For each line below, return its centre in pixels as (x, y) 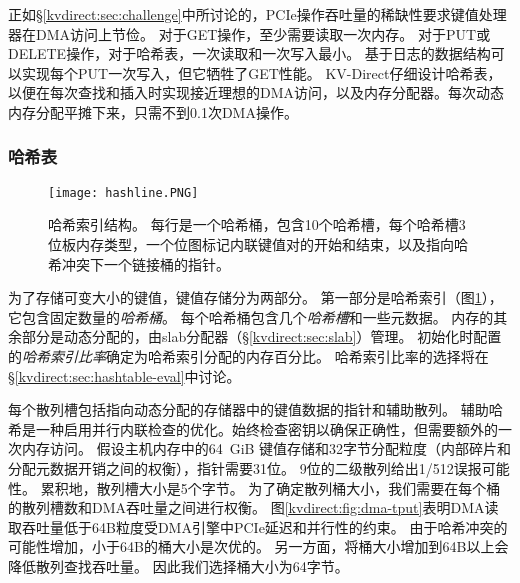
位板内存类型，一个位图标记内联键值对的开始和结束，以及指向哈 (258, 244)
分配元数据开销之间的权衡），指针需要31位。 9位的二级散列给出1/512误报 (245, 467)
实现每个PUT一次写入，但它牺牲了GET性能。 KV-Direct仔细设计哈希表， (261, 72)
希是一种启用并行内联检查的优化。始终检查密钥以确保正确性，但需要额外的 (253, 428)
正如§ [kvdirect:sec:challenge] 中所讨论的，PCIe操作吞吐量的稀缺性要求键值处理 (257, 14)
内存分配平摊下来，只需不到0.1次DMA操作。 (153, 111)
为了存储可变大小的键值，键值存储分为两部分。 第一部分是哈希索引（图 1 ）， (255, 297)
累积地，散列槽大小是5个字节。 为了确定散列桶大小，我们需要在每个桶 (270, 487)
